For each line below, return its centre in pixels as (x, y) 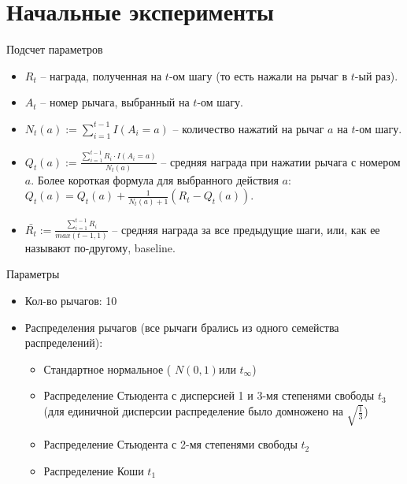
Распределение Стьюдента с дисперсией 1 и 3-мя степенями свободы (209, 395)
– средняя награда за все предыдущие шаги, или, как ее (246, 229)
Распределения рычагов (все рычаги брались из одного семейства (182, 327)
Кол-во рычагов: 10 (71, 301)
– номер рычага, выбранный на (115, 102)
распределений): (64, 343)
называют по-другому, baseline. (100, 247)
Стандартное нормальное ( (107, 369)
